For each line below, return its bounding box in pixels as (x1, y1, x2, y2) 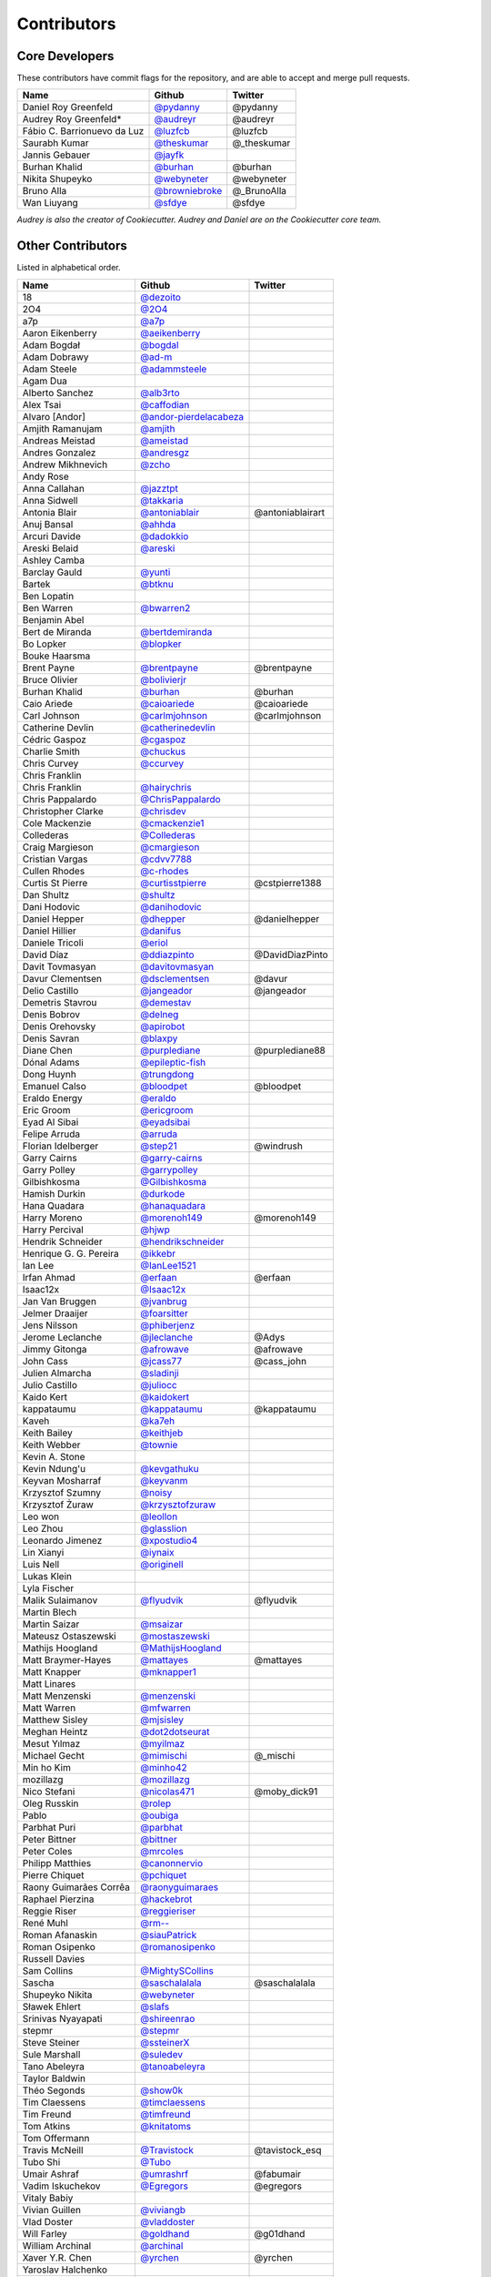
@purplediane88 (254, 1044, 326, 1057)
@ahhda (140, 517, 176, 530)
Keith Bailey (22, 1426, 73, 1439)
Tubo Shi (22, 2155, 61, 2168)
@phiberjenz (140, 1319, 195, 1332)
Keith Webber (22, 1438, 81, 1451)
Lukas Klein (22, 1569, 73, 1582)
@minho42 (140, 1761, 187, 1773)
